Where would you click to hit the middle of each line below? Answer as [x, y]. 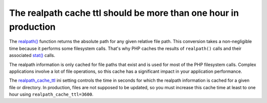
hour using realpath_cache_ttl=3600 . [51, 95]
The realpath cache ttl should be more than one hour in [124, 13]
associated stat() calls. [32, 55]
